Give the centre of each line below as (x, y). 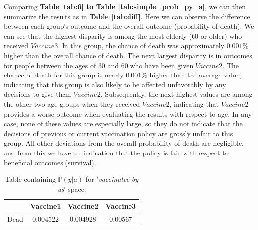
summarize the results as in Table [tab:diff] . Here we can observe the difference (127, 16)
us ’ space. (72, 189)
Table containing (30, 179)
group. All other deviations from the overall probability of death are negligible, (124, 143)
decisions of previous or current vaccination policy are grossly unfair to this (119, 133)
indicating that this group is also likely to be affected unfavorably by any (115, 84)
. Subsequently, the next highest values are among (176, 94)
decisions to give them (38, 94)
